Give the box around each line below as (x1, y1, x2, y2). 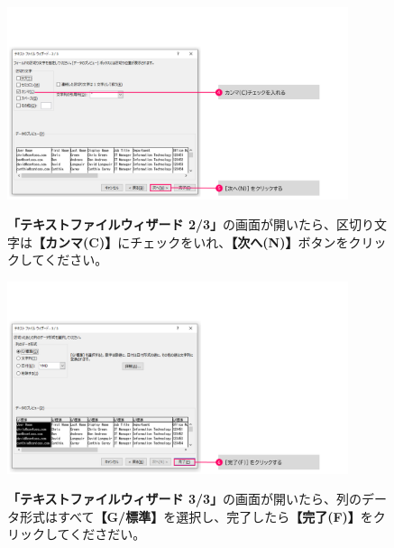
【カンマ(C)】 (32, 232, 118, 251)
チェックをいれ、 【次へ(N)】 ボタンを (130, 232, 349, 251)
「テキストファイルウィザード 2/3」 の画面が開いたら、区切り (7, 215, 375, 234)
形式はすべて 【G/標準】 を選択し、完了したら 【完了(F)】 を (19, 506, 373, 525)
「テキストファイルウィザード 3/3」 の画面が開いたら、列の (7, 489, 362, 508)
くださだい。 (69, 525, 146, 543)
